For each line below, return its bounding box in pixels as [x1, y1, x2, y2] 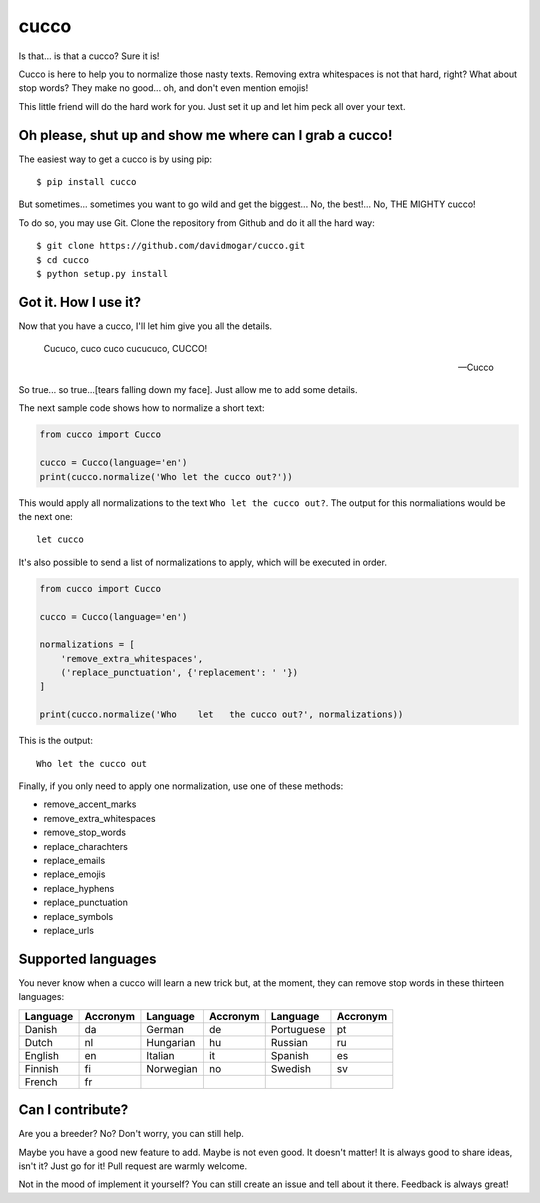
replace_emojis [43, 868, 106, 880]
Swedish [270, 1061, 312, 1075]
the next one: [18, 510, 74, 522]
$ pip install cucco [36, 176, 137, 188]
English [24, 1048, 60, 1062]
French [24, 1075, 58, 1089]
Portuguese [270, 1022, 326, 1036]
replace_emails [43, 854, 106, 866]
